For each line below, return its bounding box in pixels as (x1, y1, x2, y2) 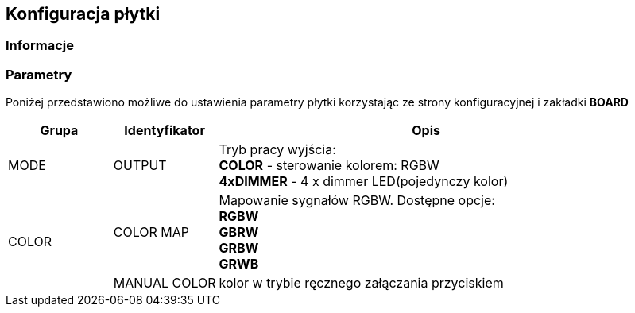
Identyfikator (124, 122, 205, 139)
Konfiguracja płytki (6, 4, 161, 24)
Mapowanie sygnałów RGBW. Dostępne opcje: (219, 192, 495, 209)
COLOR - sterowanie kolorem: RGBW (219, 157, 439, 174)
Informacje (6, 37, 74, 54)
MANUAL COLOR (113, 275, 216, 292)
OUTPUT (113, 157, 167, 174)
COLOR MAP (113, 224, 190, 241)
